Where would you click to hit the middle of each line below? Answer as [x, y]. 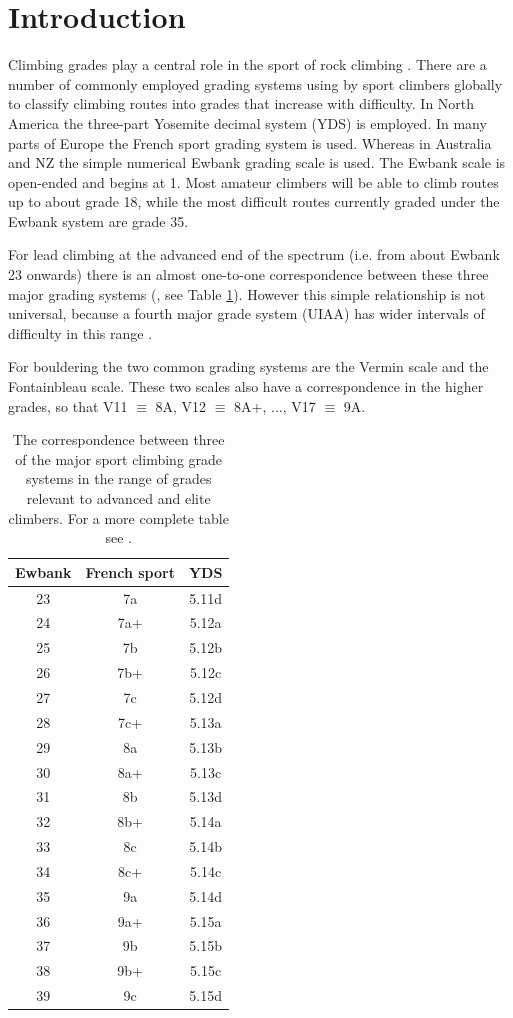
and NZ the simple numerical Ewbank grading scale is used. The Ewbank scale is [257, 162]
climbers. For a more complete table [118, 517]
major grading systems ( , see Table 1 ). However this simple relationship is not [247, 293]
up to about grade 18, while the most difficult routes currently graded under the [254, 201]
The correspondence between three [118, 439]
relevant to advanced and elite [118, 498]
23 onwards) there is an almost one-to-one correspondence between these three [248, 274]
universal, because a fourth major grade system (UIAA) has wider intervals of [246, 313]
